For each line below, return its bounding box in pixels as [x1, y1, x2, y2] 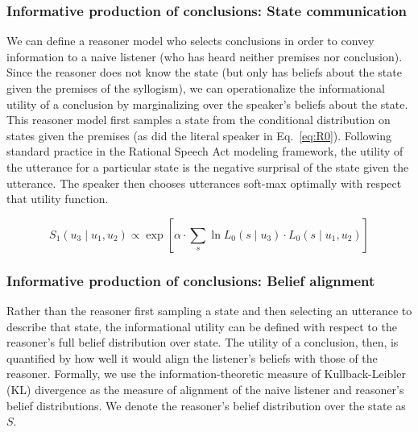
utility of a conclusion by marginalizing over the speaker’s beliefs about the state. [6, 95, 408, 112]
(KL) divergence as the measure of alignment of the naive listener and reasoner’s [6, 380, 404, 397]
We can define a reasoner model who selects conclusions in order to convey [6, 32, 375, 49]
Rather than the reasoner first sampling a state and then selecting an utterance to [6, 301, 412, 318]
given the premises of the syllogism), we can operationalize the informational [6, 80, 385, 96]
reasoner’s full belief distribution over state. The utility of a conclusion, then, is [6, 334, 399, 351]
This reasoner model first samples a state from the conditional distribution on [6, 111, 391, 128]
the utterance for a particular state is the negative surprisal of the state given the [6, 158, 409, 175]
